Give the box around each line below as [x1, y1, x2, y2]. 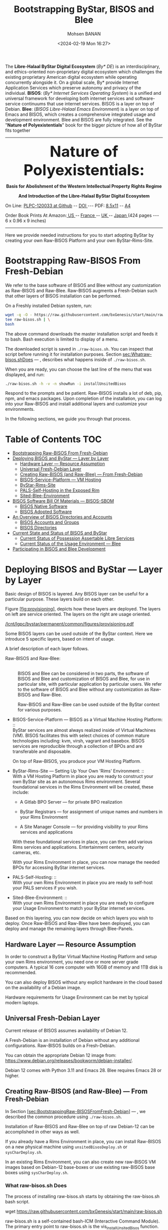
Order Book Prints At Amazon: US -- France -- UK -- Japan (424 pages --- [5, 212, 159, 218]
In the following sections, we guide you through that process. [5, 416, 131, 422]
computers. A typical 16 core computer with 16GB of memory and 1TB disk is [5, 964, 163, 970]
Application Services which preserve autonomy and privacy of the [5, 84, 141, 91]
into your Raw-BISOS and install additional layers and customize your [5, 401, 147, 407]
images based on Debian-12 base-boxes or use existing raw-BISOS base [5, 1164, 155, 1170]
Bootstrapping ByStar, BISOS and [13, 4, 154, 15]
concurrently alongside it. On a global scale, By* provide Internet [5, 79, 139, 85]
